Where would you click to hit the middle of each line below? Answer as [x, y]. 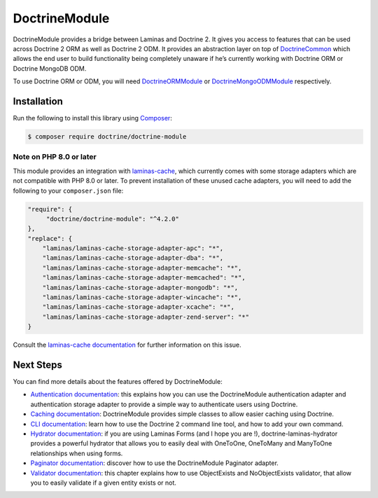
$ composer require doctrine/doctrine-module [107, 137]
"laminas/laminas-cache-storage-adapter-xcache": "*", [138, 307]
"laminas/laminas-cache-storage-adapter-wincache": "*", [142, 297]
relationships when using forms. [77, 453]
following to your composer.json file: [68, 191]
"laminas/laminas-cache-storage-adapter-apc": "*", [133, 248]
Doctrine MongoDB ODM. [50, 68]
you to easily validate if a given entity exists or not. [103, 483]
